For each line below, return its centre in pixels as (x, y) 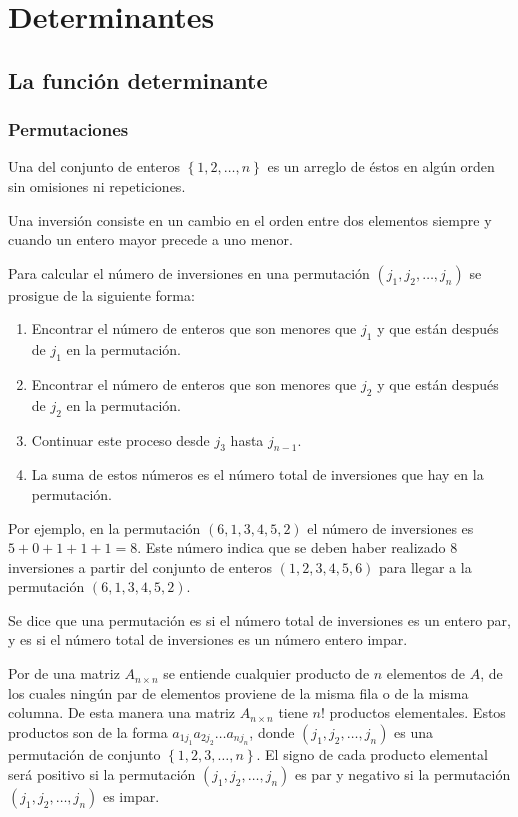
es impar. (131, 795)
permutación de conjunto (84, 754)
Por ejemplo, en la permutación (104, 527)
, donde (272, 731)
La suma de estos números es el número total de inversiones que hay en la (257, 474)
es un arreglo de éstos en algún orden (381, 166)
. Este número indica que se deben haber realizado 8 (297, 547)
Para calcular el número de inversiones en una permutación (189, 272)
